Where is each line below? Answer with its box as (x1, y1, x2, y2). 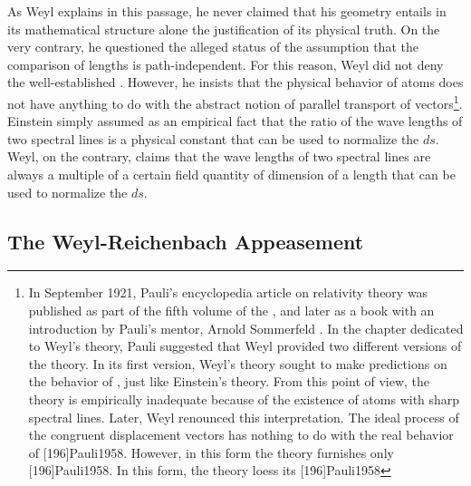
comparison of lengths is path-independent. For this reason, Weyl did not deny (7, 54, 444, 73)
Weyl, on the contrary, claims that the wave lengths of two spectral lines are (7, 147, 431, 166)
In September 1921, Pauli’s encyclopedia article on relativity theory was (28, 283, 428, 302)
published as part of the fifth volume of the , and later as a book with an (28, 300, 435, 319)
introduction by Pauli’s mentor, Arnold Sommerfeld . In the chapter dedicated (28, 318, 464, 337)
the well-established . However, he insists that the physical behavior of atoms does (7, 73, 464, 92)
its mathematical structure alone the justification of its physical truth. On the (7, 19, 440, 38)
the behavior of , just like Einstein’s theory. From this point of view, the (28, 372, 430, 391)
